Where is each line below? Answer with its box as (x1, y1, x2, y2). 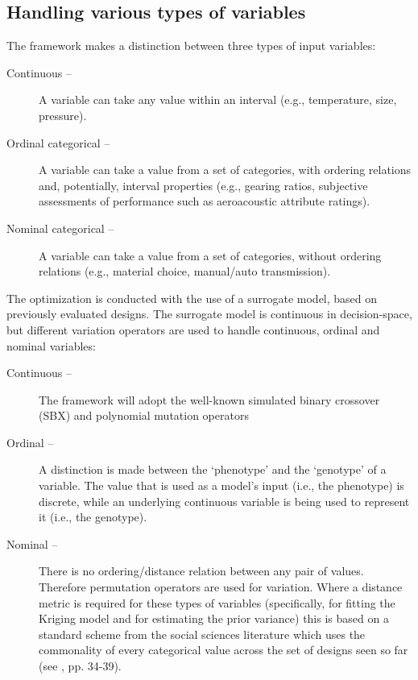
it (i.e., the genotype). (39, 508, 147, 525)
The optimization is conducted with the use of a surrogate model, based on (6, 289, 378, 306)
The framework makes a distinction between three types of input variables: (6, 37, 376, 54)
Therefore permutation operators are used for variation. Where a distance (39, 578, 403, 595)
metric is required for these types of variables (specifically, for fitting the (39, 594, 395, 611)
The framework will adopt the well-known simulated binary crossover (39, 391, 380, 408)
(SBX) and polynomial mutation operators (39, 407, 249, 424)
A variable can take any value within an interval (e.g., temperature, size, (39, 91, 397, 108)
